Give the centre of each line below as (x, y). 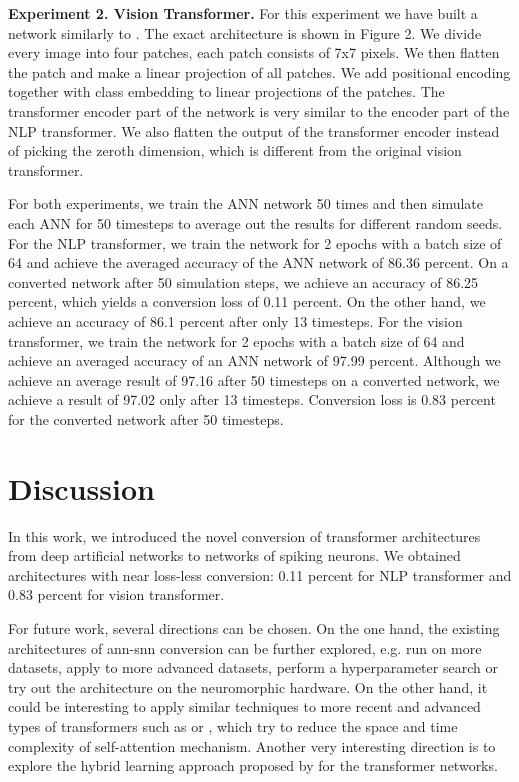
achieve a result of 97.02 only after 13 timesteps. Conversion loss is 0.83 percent (252, 399)
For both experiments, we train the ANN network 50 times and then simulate (246, 203)
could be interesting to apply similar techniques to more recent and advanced (244, 706)
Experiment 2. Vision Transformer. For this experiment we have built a (243, 13)
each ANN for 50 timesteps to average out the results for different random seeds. (255, 222)
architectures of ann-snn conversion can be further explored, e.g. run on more (245, 647)
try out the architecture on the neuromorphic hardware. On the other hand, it (248, 686)
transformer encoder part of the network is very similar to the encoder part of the (259, 110)
